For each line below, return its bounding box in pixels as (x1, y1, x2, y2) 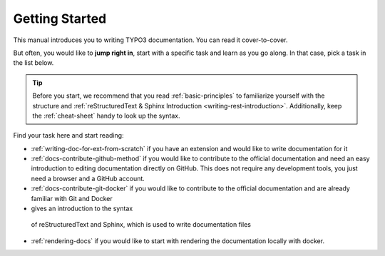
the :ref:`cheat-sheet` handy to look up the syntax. (32, 111, 181, 120)
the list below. (13, 58, 54, 67)
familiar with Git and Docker (31, 194, 113, 203)
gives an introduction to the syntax (31, 204, 133, 213)
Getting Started (13, 11, 107, 26)
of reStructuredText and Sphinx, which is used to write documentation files (31, 220, 251, 229)
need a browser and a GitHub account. (31, 174, 145, 183)
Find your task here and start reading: (13, 131, 124, 140)
